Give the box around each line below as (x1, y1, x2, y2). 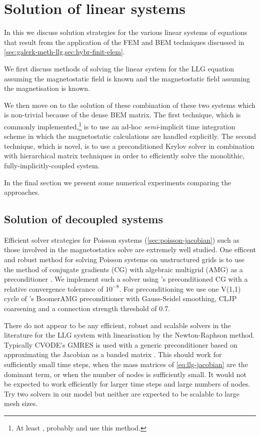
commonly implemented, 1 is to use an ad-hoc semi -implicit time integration (4, 119, 235, 131)
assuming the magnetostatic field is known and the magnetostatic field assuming (4, 73, 250, 83)
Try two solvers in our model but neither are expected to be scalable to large (4, 388, 239, 399)
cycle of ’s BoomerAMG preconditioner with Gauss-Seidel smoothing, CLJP (4, 293, 237, 304)
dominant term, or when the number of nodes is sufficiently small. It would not (4, 369, 246, 379)
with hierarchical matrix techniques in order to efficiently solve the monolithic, (4, 150, 245, 161)
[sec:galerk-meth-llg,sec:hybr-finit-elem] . (4, 46, 125, 57)
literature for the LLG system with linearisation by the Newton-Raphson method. (4, 330, 255, 340)
